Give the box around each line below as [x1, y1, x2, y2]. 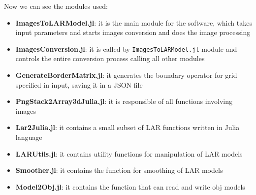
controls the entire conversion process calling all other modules [15, 53, 205, 64]
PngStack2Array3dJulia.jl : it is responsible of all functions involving [15, 96, 233, 106]
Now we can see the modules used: [4, 1, 108, 11]
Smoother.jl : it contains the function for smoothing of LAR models [15, 165, 223, 175]
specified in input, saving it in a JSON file [15, 79, 143, 90]
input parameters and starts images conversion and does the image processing [15, 27, 251, 37]
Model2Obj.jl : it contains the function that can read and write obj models [15, 181, 245, 192]
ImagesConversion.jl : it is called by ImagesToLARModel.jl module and [15, 43, 237, 54]
